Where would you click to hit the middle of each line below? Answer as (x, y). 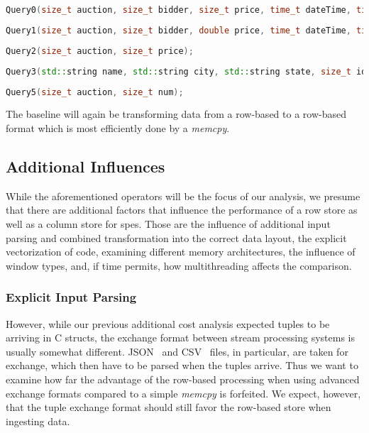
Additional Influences (86, 166)
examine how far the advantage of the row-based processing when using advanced (183, 379)
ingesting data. (38, 421)
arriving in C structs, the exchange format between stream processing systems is (181, 338)
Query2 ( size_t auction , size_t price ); (100, 51)
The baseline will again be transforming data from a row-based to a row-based (176, 114)
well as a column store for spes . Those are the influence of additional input (168, 223)
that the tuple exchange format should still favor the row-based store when (169, 407)
